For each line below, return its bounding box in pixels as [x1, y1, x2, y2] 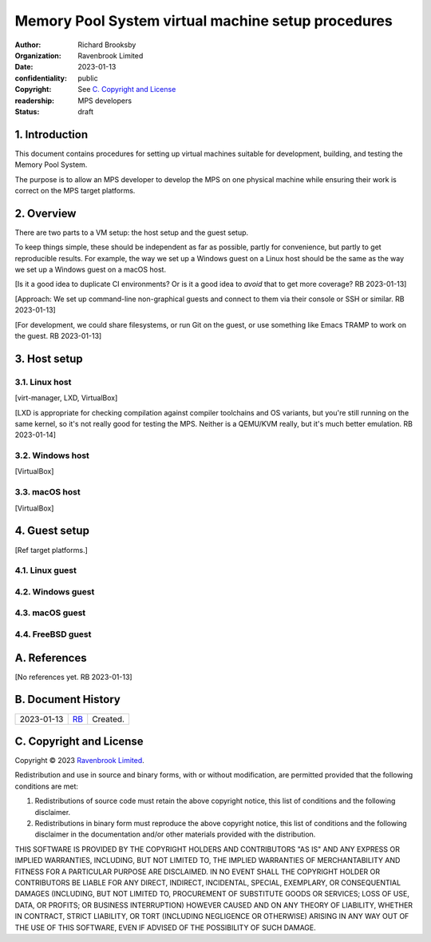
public [77, 73, 99, 83]
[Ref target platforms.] [14, 545, 88, 554]
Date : [14, 62, 34, 72]
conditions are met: [14, 781, 79, 791]
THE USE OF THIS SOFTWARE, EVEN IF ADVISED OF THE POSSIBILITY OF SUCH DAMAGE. [14, 923, 317, 932]
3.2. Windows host [14, 450, 89, 461]
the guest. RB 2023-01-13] [14, 332, 102, 340]
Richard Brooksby [77, 40, 136, 50]
